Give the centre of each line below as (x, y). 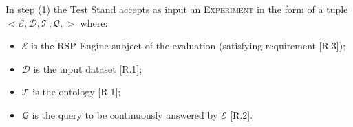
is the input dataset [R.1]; (88, 68)
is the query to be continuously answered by (125, 114)
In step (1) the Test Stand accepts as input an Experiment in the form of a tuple (177, 9)
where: (94, 22)
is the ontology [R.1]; (77, 92)
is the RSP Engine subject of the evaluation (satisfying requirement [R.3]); (189, 46)
